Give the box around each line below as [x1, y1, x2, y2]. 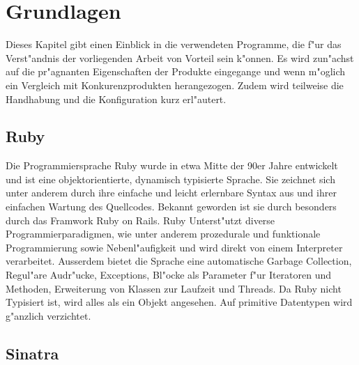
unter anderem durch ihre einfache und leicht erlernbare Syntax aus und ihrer [6, 185, 337, 200]
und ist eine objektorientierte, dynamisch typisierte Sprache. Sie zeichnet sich [6, 171, 335, 186]
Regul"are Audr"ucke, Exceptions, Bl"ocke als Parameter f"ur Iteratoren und [6, 267, 332, 282]
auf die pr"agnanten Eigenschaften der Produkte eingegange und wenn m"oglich [6, 64, 346, 79]
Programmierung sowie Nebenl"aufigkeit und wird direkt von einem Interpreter [6, 240, 343, 254]
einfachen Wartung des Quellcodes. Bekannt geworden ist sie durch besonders [6, 199, 337, 214]
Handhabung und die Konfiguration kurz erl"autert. [6, 91, 227, 106]
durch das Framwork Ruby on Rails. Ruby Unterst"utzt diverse [6, 212, 275, 227]
